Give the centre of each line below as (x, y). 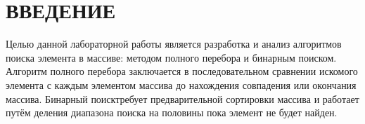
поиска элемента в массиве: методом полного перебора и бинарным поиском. (171, 57)
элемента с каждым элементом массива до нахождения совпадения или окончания (181, 84)
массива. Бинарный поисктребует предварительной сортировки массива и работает (182, 98)
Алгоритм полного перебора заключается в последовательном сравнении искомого (182, 71)
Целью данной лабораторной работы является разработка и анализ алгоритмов (174, 44)
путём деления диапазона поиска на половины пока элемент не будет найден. (172, 112)
